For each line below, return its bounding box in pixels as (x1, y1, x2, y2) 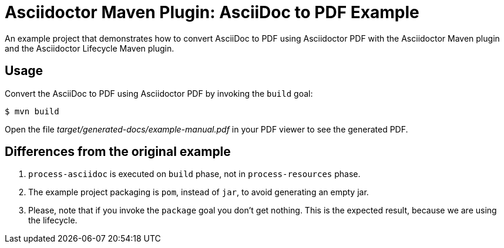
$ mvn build (5, 106, 59, 116)
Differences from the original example (5, 144, 231, 159)
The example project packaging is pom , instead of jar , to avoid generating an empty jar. (28, 187, 369, 198)
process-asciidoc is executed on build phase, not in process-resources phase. (28, 169, 361, 179)
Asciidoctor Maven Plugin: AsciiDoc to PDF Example (5, 2, 419, 22)
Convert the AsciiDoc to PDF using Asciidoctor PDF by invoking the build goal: (5, 88, 313, 98)
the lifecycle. (28, 215, 78, 226)
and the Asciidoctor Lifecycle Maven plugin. (5, 43, 174, 53)
